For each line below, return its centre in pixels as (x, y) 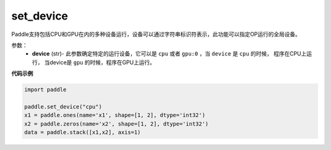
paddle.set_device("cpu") (63, 106)
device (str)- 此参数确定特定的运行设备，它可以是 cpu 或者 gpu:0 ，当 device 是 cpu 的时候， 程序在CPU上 (169, 54)
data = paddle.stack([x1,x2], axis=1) (82, 132)
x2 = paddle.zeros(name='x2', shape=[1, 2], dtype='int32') (116, 124)
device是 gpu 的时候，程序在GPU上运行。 (102, 62)
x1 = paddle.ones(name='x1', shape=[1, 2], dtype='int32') (115, 115)
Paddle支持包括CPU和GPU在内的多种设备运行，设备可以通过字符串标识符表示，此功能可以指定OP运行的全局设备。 (156, 34)
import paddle (45, 90)
